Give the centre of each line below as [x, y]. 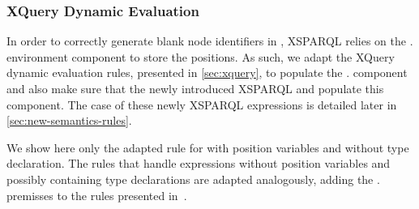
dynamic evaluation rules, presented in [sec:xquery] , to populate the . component [207, 73]
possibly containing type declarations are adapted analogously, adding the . [193, 179]
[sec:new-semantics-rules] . [69, 120]
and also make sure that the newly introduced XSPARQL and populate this [195, 88]
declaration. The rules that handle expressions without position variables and [199, 163]
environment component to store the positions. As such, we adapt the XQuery [201, 56]
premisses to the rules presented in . [97, 195]
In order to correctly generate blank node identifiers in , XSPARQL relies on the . [210, 41]
